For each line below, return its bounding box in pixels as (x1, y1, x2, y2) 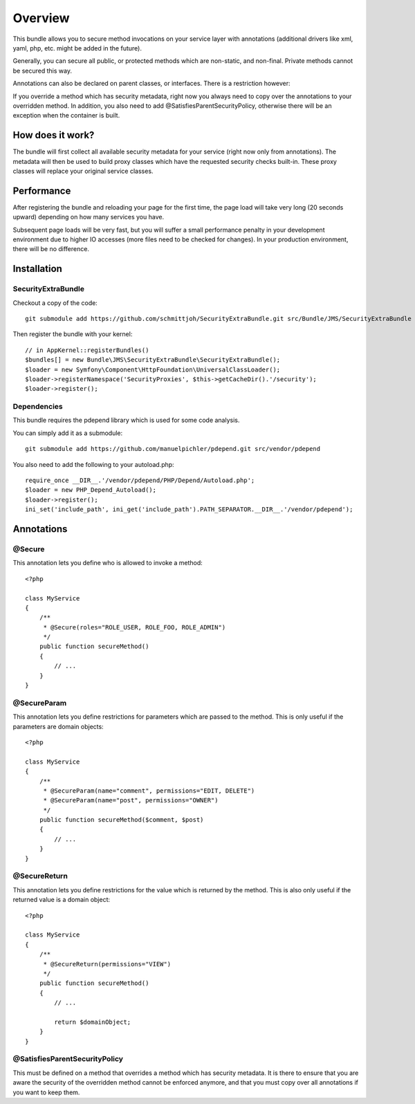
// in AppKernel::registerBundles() (25, 346, 149, 354)
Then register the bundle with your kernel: (12, 330, 133, 338)
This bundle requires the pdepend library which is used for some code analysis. (12, 416, 240, 425)
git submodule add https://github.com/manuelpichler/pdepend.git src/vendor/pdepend (25, 445, 321, 453)
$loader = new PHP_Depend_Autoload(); (25, 486, 157, 494)
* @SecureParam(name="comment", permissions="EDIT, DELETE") (43, 786, 255, 795)
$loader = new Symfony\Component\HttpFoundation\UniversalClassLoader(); (25, 365, 281, 374)
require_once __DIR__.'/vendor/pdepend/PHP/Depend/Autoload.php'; (25, 477, 255, 484)
